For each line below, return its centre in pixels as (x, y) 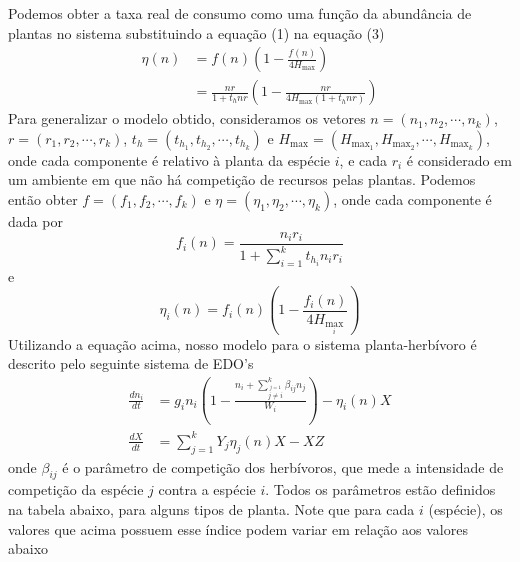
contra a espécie (207, 489)
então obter (43, 199)
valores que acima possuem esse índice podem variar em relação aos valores (238, 528)
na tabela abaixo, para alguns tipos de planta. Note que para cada (211, 508)
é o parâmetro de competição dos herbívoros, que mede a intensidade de (283, 466)
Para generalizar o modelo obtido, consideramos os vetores (187, 118)
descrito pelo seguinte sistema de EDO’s (131, 363)
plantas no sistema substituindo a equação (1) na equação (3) (196, 32)
